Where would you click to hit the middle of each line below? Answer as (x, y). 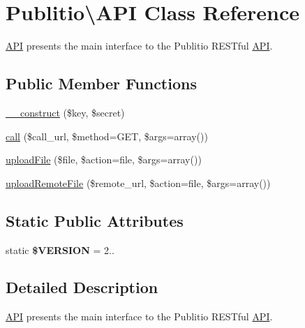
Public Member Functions (101, 83)
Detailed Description (82, 287)
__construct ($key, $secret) (65, 112)
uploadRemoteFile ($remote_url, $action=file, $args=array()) (138, 182)
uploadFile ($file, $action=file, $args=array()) (104, 159)
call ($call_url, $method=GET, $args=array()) (107, 136)
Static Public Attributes (95, 220)
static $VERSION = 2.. (60, 249)
